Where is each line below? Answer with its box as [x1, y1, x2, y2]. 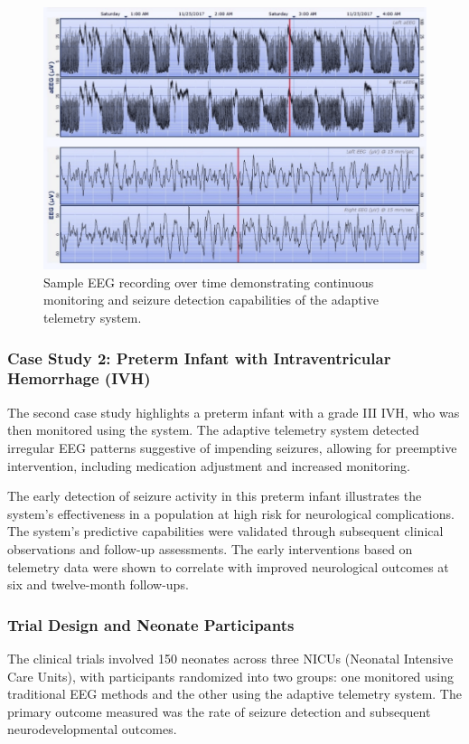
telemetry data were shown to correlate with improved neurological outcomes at [7, 557, 449, 576]
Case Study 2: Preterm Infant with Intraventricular [7, 346, 391, 369]
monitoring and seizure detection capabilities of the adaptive [43, 290, 379, 309]
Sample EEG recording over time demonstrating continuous [43, 272, 374, 291]
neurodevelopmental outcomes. [7, 720, 177, 739]
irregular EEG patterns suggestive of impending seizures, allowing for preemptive [7, 438, 457, 457]
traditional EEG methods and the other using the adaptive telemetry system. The [7, 684, 462, 703]
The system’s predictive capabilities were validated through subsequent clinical [7, 522, 444, 541]
